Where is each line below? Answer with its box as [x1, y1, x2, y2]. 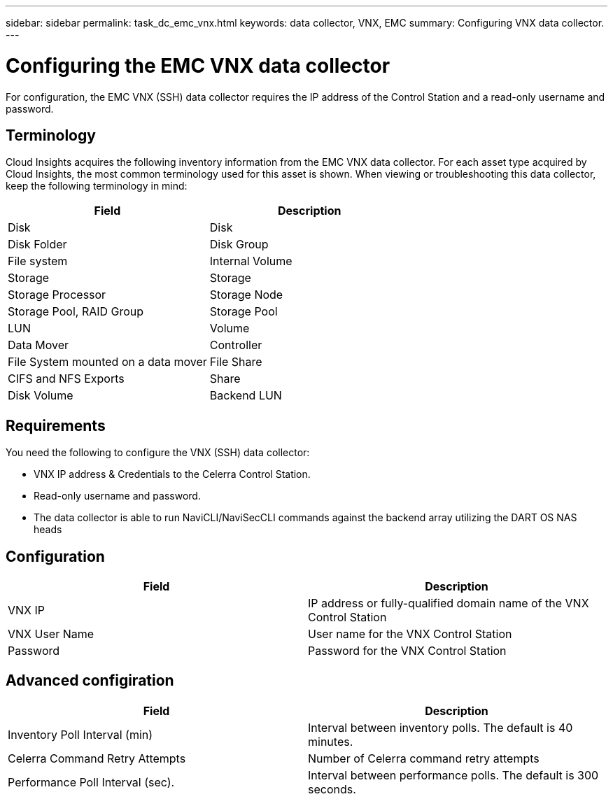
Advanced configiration [6, 672, 174, 690]
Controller [209, 338, 262, 353]
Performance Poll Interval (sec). [8, 775, 175, 789]
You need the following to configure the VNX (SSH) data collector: [6, 446, 310, 459]
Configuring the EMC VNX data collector [6, 53, 390, 78]
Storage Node [209, 288, 283, 302]
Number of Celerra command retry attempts [308, 751, 540, 765]
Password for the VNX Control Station [308, 644, 507, 658]
